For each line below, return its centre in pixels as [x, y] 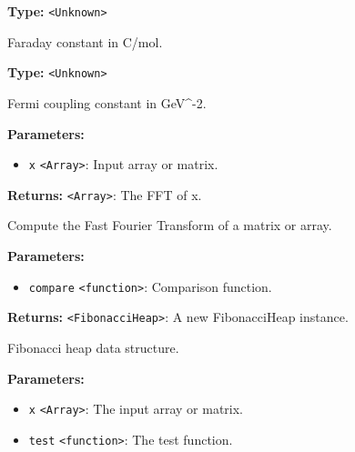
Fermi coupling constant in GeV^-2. [107, 102]
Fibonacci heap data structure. [93, 347]
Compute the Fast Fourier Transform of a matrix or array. [170, 225]
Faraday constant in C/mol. [85, 41]
